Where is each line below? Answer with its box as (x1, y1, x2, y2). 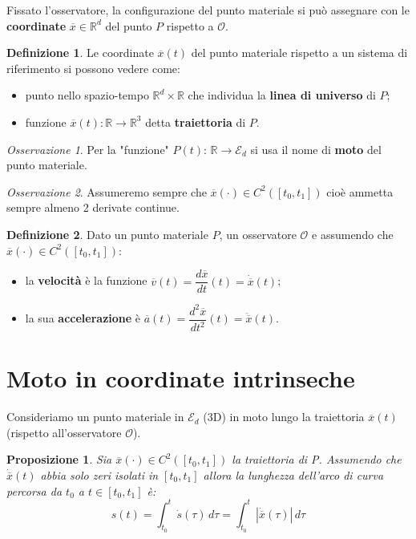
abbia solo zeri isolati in (40, 467, 159, 483)
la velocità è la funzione (25, 272, 147, 289)
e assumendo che (312, 225, 394, 242)
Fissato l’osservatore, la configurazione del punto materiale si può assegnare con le (6, 2, 410, 18)
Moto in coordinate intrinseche (6, 362, 355, 395)
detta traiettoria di (145, 113, 246, 130)
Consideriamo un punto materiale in (6, 408, 184, 425)
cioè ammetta (326, 183, 394, 200)
